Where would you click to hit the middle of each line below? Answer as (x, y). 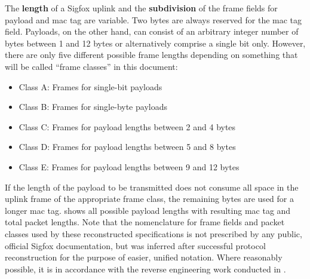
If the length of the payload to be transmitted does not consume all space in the (152, 187)
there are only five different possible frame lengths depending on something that (151, 55)
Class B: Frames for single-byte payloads (93, 107)
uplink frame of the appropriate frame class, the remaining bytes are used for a (149, 199)
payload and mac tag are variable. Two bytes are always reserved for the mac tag (154, 19)
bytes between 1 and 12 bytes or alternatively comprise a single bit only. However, (155, 43)
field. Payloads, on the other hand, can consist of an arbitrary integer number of (152, 31)
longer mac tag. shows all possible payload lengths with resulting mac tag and (148, 210)
